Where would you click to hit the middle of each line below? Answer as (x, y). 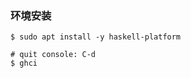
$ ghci (24, 63)
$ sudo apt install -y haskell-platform (96, 37)
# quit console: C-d (53, 55)
